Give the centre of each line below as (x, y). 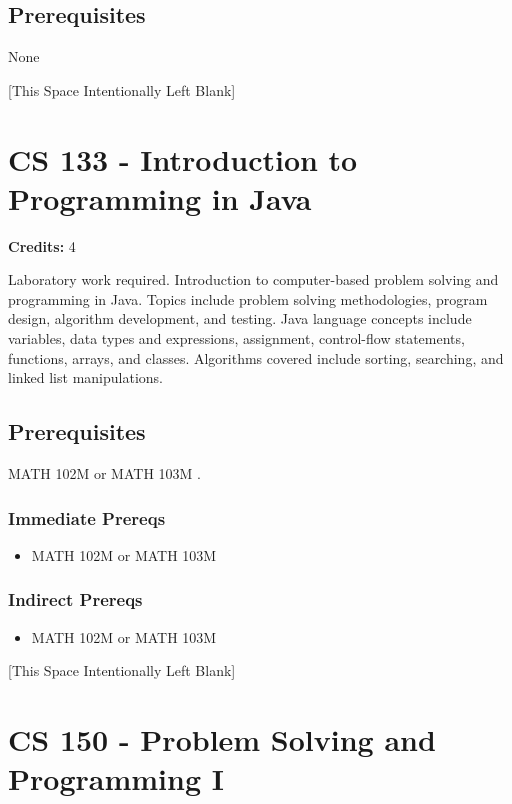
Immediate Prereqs (87, 517)
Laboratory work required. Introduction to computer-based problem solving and (253, 279)
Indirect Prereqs (75, 599)
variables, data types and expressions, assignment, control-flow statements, (236, 338)
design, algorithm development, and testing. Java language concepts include (240, 318)
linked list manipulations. (85, 377)
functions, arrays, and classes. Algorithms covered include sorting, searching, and (256, 357)
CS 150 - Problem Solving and (222, 739)
